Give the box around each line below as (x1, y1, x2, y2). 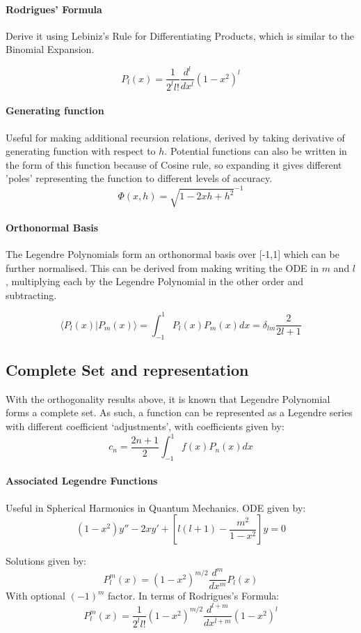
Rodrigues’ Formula (6, 1, 102, 16)
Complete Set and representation (6, 358, 249, 380)
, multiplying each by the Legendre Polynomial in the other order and (6, 274, 303, 289)
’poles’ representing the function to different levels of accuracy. (6, 171, 273, 185)
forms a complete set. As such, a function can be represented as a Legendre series (6, 405, 353, 420)
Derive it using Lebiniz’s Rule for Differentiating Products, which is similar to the (6, 28, 354, 43)
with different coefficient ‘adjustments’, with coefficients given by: (6, 418, 284, 433)
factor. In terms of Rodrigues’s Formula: (108, 588, 280, 603)
